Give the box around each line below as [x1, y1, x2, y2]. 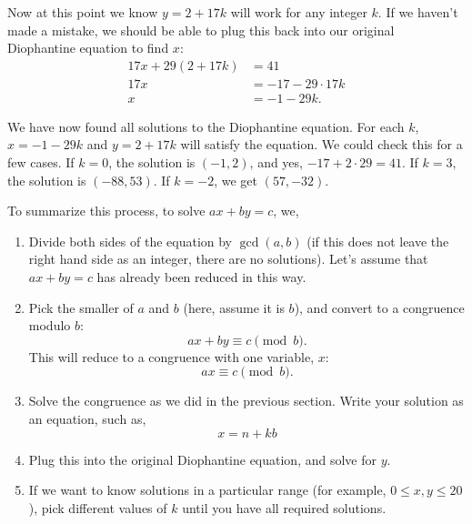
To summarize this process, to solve [7, 201, 206, 220]
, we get [214, 170, 257, 189]
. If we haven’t [377, 3, 458, 21]
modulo [28, 316, 71, 335]
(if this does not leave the [306, 231, 449, 250]
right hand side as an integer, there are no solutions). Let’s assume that [28, 249, 428, 268]
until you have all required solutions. [182, 498, 387, 517]
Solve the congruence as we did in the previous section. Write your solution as [28, 391, 464, 410]
